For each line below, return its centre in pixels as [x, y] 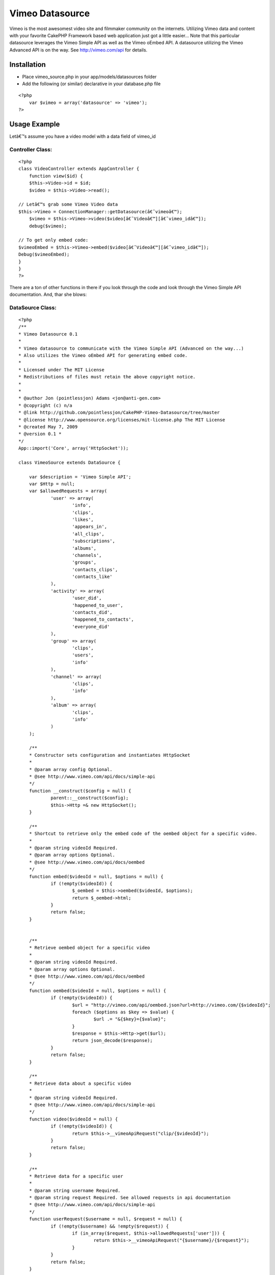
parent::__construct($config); [90, 798]
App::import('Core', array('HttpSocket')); [74, 448]
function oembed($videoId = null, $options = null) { [98, 990]
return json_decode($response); [112, 1041]
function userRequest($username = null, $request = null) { [106, 1219]
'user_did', [87, 598]
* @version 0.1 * [40, 434]
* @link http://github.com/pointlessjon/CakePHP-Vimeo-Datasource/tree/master [119, 413]
